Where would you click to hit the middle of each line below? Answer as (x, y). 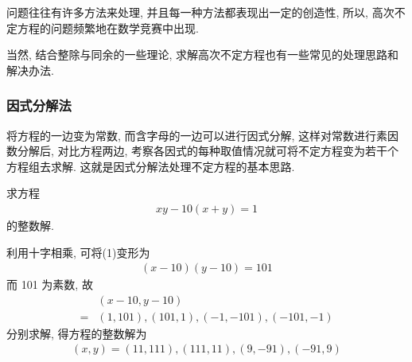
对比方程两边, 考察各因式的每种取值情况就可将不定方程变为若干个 (228, 151)
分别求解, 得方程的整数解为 (77, 333)
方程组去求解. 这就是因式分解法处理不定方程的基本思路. (151, 166)
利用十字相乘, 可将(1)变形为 (78, 252)
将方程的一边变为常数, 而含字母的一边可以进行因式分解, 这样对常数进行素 (197, 135)
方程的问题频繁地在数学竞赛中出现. (108, 27)
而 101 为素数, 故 (50, 284)
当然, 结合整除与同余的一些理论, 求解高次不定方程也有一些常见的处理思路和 (203, 54)
